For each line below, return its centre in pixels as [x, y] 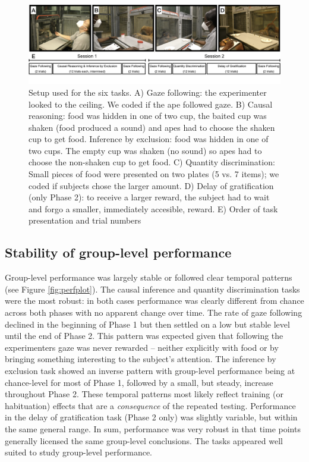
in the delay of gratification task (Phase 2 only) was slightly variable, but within [151, 417]
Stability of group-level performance [118, 252]
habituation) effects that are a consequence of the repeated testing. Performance [150, 405]
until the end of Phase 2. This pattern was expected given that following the [144, 336]
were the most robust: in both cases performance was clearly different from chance [154, 301]
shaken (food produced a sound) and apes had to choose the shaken [152, 127]
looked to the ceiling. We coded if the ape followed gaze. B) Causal [151, 104]
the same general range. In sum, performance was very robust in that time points [153, 428]
